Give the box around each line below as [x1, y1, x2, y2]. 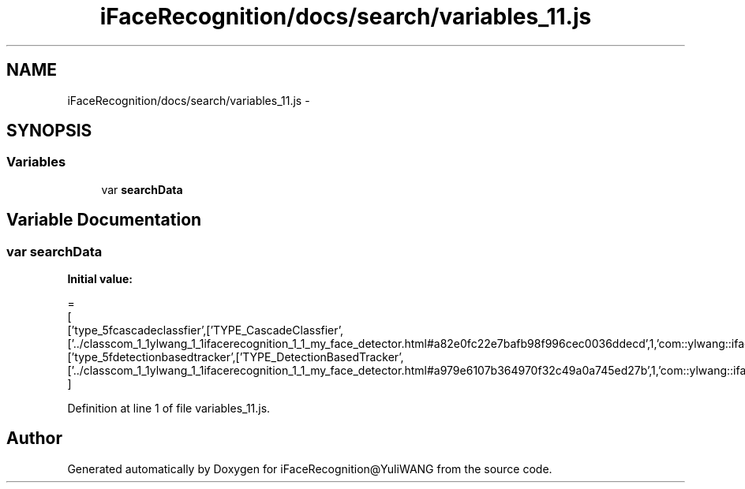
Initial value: [67, 272, 133, 286]
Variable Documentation [6, 210, 202, 230]
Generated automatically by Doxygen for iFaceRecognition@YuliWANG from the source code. [67, 461, 552, 476]
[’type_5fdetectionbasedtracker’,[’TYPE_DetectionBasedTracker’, [67, 350, 404, 364]
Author [6, 428, 62, 449]
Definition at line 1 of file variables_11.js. [67, 401, 271, 416]
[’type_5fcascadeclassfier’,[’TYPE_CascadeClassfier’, [67, 323, 344, 338]
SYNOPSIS [6, 121, 92, 141]
